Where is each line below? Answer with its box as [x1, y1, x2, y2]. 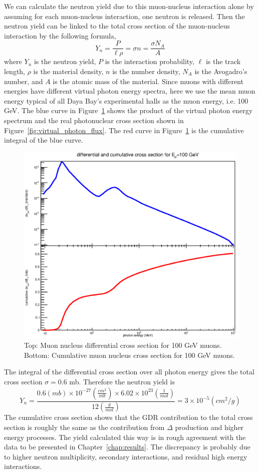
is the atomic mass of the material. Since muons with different [53, 76, 243, 86]
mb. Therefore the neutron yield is [69, 376, 175, 386]
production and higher [175, 422, 244, 432]
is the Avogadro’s [194, 66, 247, 77]
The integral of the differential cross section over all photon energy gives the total [4, 366, 254, 377]
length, [4, 66, 26, 77]
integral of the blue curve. [4, 135, 83, 145]
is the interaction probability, [105, 56, 194, 67]
